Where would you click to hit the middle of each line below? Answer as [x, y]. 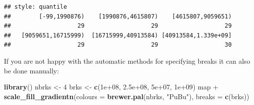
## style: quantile [35, 7]
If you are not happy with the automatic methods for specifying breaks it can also [127, 61]
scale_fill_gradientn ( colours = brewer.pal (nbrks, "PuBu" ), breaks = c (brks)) [127, 96]
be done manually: [32, 70]
